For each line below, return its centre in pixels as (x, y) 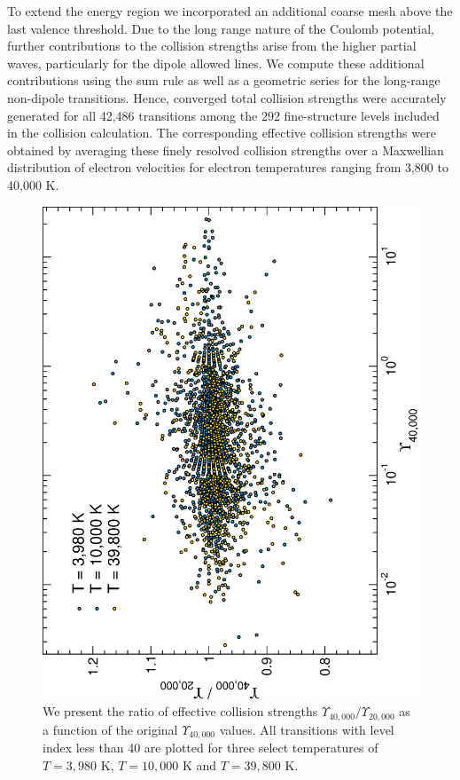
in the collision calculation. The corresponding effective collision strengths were (222, 133)
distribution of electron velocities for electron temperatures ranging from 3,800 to (228, 167)
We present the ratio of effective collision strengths (180, 711)
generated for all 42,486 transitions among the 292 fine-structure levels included (223, 115)
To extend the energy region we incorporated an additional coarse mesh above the (230, 11)
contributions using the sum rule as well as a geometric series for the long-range (224, 80)
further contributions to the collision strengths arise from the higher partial (212, 46)
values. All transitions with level (307, 729)
